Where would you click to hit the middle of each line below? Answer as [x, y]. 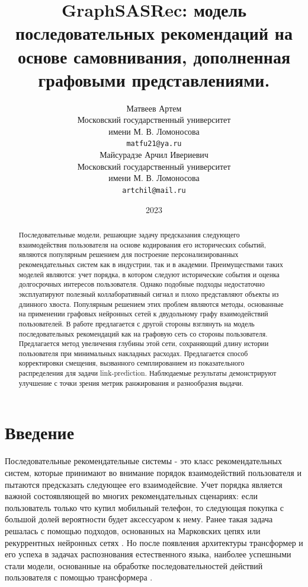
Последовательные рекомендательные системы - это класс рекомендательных [144, 461]
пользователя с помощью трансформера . [79, 577]
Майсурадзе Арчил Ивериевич [154, 155]
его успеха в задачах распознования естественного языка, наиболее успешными [148, 554]
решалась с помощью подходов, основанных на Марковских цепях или [133, 530]
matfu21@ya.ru [154, 144]
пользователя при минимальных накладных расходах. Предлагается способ [133, 353]
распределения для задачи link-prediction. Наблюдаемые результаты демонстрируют [147, 373]
